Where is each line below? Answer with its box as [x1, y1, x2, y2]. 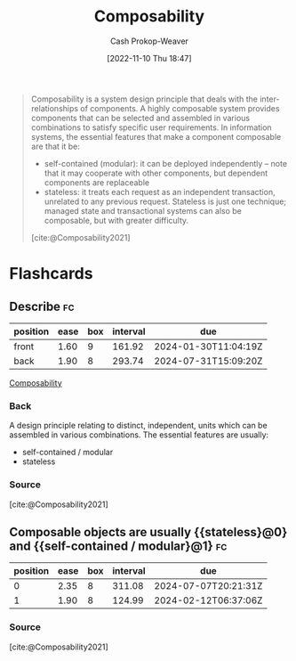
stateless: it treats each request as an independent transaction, [44, 186, 276, 197]
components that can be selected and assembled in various [30, 112, 251, 123]
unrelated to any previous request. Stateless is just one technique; [44, 196, 287, 207]
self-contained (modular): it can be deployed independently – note [44, 158, 287, 168]
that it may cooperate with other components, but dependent [44, 167, 268, 178]
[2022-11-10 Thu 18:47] [106, 53, 193, 63]
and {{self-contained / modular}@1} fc [9, 538, 228, 553]
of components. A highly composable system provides [79, 102, 280, 113]
